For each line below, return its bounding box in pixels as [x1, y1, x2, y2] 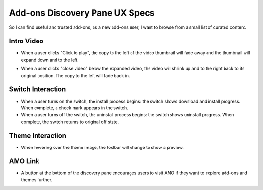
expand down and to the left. [21, 57, 79, 63]
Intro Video [9, 37, 44, 45]
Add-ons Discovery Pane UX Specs [9, 7, 155, 18]
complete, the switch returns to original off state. [21, 119, 119, 125]
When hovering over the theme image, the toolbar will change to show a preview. [21, 144, 184, 150]
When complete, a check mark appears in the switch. [21, 105, 129, 111]
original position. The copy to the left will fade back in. [21, 72, 130, 78]
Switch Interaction [9, 85, 66, 94]
